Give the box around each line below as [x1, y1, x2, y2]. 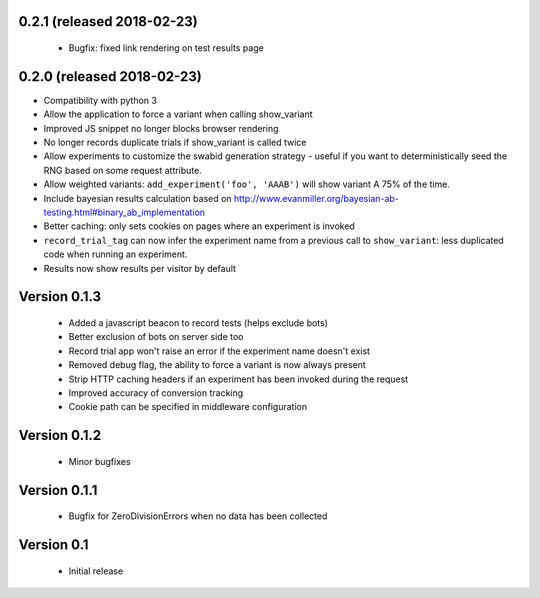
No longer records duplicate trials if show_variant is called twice [43, 136, 307, 149]
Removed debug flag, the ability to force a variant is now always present [68, 359, 367, 371]
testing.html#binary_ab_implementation [43, 206, 205, 219]
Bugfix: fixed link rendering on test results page [68, 42, 264, 54]
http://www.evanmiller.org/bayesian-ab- [233, 192, 400, 204]
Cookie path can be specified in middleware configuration [68, 401, 308, 413]
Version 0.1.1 [18, 481, 98, 499]
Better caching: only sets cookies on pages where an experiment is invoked [43, 220, 355, 232]
